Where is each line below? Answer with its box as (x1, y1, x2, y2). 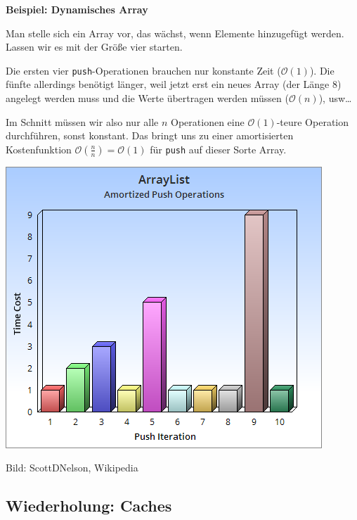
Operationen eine (171, 114, 245, 129)
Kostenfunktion (6, 141, 72, 156)
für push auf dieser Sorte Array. (150, 141, 287, 156)
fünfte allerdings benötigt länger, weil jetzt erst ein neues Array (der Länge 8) (6, 77, 342, 91)
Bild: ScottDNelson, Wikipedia (6, 460, 138, 475)
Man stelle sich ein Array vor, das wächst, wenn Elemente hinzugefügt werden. (6, 25, 344, 40)
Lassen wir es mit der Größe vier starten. (6, 39, 183, 54)
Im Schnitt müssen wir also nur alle (6, 114, 159, 129)
